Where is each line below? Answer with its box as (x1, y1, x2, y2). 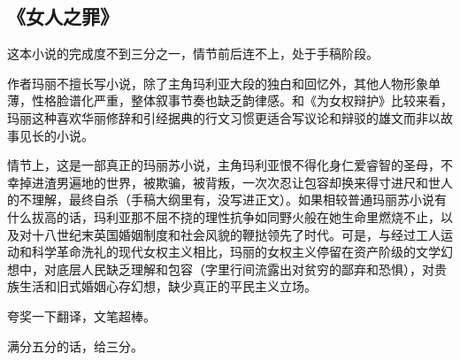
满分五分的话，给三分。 (7, 336, 143, 355)
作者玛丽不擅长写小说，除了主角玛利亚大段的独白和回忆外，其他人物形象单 (7, 73, 441, 92)
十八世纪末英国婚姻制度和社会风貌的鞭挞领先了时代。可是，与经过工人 (31, 225, 441, 243)
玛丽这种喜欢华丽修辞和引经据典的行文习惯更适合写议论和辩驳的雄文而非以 (7, 108, 441, 127)
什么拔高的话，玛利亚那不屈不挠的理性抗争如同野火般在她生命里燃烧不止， (7, 207, 441, 226)
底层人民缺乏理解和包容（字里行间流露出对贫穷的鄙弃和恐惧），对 (56, 259, 434, 278)
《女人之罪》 (7, 3, 119, 30)
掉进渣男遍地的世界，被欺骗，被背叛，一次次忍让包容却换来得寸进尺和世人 (19, 173, 453, 191)
